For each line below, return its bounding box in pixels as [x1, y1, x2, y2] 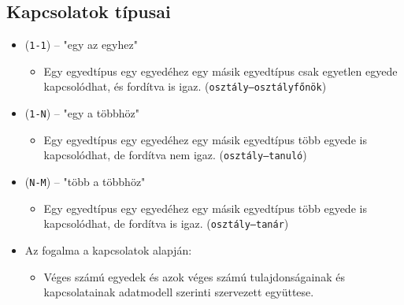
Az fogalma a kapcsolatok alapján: [24, 241, 192, 258]
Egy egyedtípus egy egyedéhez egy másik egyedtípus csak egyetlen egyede [43, 62, 398, 79]
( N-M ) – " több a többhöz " [24, 173, 146, 190]
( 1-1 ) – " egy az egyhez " [24, 36, 138, 53]
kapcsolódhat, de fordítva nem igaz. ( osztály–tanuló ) [43, 147, 307, 163]
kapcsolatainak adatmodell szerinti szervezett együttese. [43, 284, 314, 300]
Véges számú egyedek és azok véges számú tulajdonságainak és [43, 268, 345, 285]
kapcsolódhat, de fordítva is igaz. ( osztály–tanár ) [43, 215, 289, 232]
